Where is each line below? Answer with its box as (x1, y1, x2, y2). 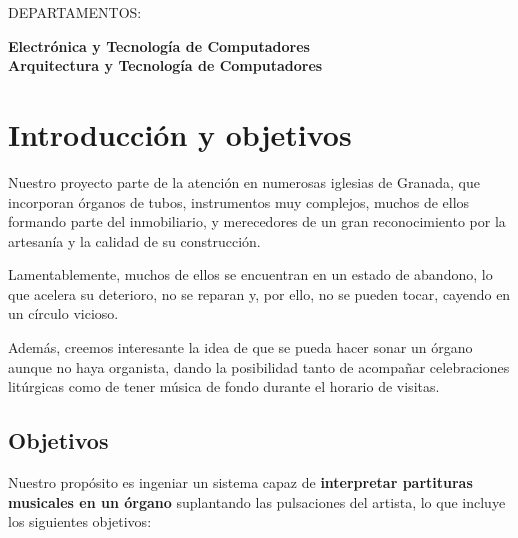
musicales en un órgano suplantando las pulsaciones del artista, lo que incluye (8, 491, 506, 512)
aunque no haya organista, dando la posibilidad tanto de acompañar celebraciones (8, 356, 510, 377)
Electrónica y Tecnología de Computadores (8, 35, 310, 56)
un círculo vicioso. (8, 303, 119, 324)
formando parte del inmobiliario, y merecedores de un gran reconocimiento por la (8, 211, 506, 232)
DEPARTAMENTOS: (8, 2, 142, 22)
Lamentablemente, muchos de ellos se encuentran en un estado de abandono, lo (8, 264, 493, 285)
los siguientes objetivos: (8, 511, 152, 532)
